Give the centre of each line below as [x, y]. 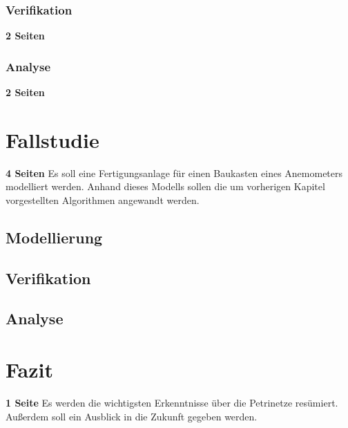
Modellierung [54, 237]
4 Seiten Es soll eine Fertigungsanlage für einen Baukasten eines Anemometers [174, 173]
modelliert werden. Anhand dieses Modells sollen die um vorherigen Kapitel [165, 186]
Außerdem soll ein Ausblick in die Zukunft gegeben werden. [132, 416]
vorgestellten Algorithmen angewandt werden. [103, 199]
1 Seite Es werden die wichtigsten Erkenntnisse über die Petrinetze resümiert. [172, 402]
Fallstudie [52, 139]
